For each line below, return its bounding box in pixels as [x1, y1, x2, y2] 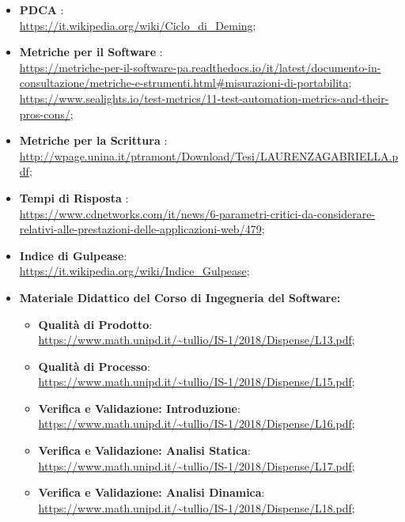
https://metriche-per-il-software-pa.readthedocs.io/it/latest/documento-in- [19, 59, 381, 75]
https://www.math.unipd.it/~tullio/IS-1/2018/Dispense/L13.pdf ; [38, 331, 355, 348]
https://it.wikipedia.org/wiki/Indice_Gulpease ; [19, 263, 250, 279]
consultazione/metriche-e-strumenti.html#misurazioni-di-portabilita [19, 74, 349, 91]
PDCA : [19, 2, 64, 17]
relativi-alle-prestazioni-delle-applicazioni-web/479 [19, 221, 262, 237]
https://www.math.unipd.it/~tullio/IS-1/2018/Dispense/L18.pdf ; [38, 499, 355, 516]
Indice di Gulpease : [19, 247, 127, 263]
